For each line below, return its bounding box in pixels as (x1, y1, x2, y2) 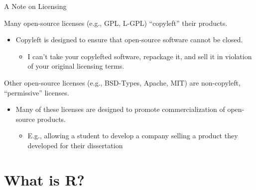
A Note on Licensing (4, 1, 67, 11)
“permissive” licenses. (4, 87, 69, 97)
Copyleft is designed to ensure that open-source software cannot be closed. (15, 34, 243, 45)
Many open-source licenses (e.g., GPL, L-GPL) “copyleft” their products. (4, 17, 228, 28)
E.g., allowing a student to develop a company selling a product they (27, 130, 238, 141)
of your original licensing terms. (27, 61, 125, 71)
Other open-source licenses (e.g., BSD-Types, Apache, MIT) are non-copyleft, (4, 77, 241, 88)
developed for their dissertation (27, 140, 123, 150)
